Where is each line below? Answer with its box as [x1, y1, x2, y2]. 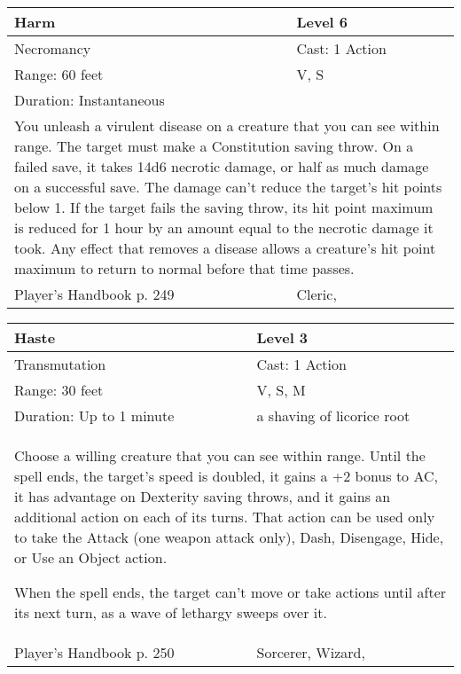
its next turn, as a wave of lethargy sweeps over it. [14, 602, 327, 623]
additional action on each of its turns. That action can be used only [14, 506, 435, 527]
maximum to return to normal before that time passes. [14, 258, 355, 278]
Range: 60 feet [14, 64, 104, 84]
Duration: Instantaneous [14, 90, 165, 110]
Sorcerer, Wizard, [256, 642, 365, 662]
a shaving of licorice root [256, 405, 410, 426]
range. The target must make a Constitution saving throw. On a [14, 136, 414, 156]
